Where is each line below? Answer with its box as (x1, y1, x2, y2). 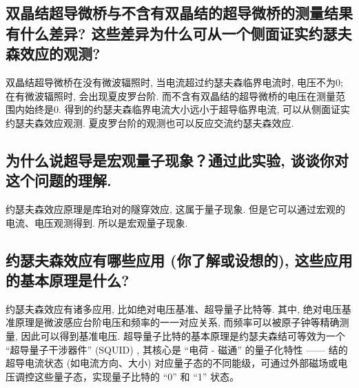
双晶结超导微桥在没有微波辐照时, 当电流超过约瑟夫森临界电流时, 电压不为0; (6, 74, 343, 89)
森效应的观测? (6, 43, 101, 64)
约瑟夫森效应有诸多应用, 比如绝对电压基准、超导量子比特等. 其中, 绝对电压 (6, 301, 342, 316)
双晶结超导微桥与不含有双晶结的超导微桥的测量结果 (6, 2, 353, 23)
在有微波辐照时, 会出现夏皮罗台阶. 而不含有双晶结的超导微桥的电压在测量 (6, 88, 336, 103)
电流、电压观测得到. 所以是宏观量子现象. (6, 215, 188, 229)
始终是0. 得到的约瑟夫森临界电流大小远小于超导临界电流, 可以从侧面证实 (24, 102, 351, 116)
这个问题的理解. (6, 170, 112, 191)
